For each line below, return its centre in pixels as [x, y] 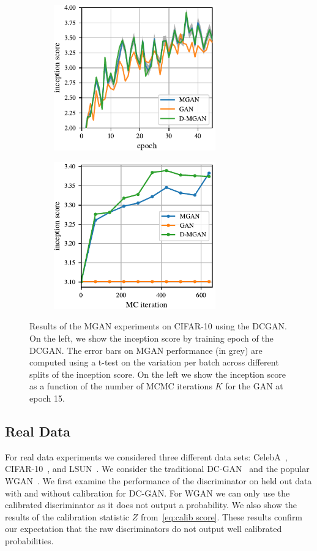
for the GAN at [254, 386]
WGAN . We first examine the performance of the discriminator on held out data [158, 480]
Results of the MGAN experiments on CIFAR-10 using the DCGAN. [158, 326]
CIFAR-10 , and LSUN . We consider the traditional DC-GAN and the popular [157, 469]
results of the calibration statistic [67, 516]
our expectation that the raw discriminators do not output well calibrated [144, 529]
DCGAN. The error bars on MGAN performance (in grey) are [146, 350]
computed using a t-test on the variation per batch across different [154, 362]
